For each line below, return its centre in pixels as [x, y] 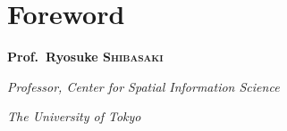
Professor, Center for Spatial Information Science [143, 86]
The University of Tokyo [74, 116]
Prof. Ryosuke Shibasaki [85, 57]
